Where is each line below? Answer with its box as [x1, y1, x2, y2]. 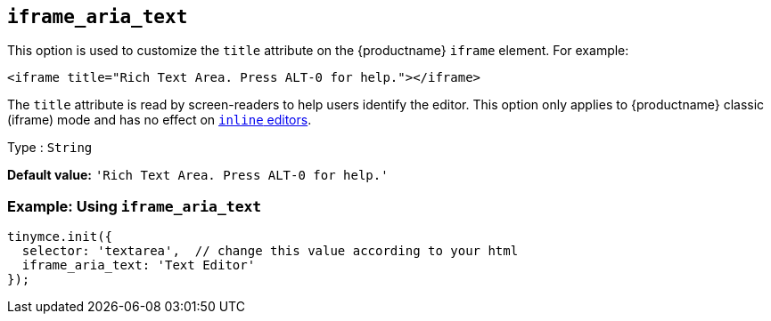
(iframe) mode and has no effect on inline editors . [7, 112, 312, 128]
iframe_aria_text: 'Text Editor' [21, 258, 256, 273]
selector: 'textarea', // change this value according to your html [21, 244, 519, 259]
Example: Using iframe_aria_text [7, 197, 262, 215]
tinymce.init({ [7, 229, 113, 245]
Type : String [7, 140, 93, 156]
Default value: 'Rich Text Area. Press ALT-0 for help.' [7, 167, 389, 183]
